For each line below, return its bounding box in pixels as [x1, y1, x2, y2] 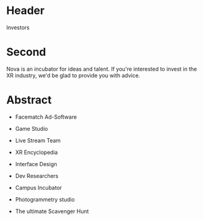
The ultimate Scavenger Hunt [15, 208, 90, 215]
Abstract [6, 93, 52, 107]
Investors [6, 24, 30, 31]
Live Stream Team [15, 136, 61, 144]
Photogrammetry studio [15, 195, 75, 203]
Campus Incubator [15, 184, 62, 191]
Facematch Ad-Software [15, 113, 77, 121]
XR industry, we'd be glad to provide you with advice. [6, 71, 140, 79]
